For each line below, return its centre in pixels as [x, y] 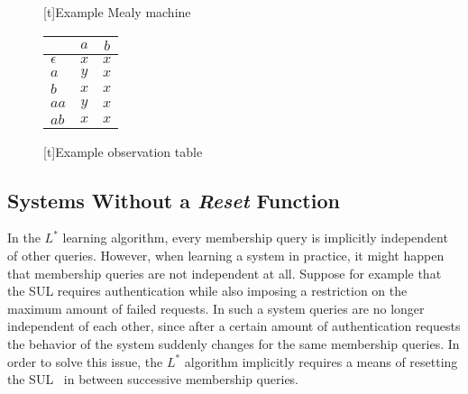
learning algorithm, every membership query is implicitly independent [255, 238]
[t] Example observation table [123, 151]
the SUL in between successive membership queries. [153, 379]
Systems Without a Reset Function [174, 200]
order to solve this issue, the [85, 361]
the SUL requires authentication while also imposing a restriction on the [207, 291]
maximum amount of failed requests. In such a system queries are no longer [216, 308]
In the [24, 238]
